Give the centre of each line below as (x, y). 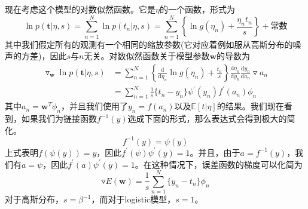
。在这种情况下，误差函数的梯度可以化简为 (219, 164)
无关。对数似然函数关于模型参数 (147, 56)
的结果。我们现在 (250, 106)
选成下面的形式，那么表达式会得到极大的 (207, 119)
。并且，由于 (215, 152)
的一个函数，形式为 (197, 9)
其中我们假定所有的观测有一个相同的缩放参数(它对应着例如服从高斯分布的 (149, 44)
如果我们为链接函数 (59, 119)
